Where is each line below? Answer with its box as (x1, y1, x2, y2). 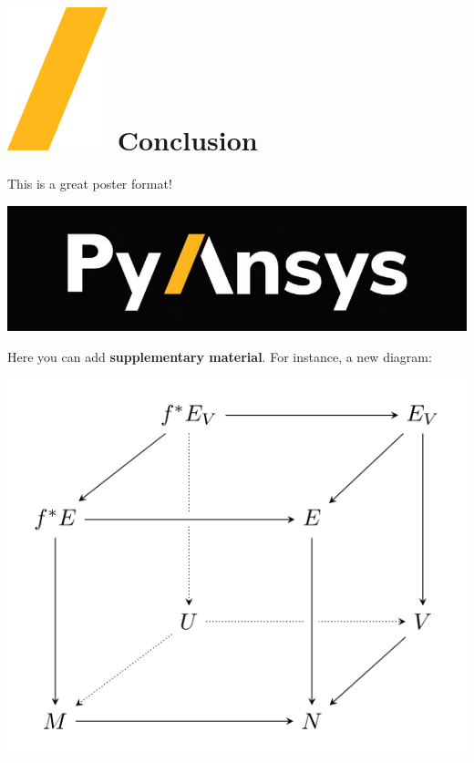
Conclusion (117, 121, 258, 159)
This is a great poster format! (7, 174, 172, 193)
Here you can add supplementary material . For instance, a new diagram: (7, 346, 432, 366)
